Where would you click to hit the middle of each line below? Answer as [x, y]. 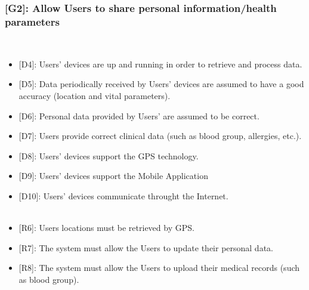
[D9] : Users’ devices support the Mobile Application [113, 176]
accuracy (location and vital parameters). [95, 95]
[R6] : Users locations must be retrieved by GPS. [106, 228]
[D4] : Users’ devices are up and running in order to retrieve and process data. [160, 64]
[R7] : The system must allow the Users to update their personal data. [146, 247]
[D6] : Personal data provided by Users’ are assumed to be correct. [139, 115]
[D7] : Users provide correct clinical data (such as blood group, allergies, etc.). [160, 136]
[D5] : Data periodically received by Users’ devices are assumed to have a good [161, 84]
